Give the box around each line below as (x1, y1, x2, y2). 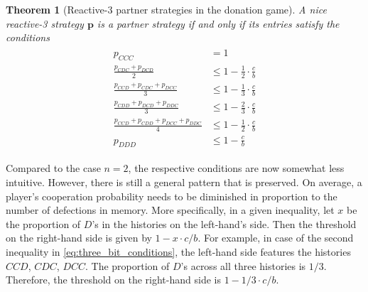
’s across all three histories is (180, 258, 306, 273)
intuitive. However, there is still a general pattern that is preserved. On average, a (6, 175, 362, 190)
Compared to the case (6, 161, 101, 175)
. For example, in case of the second (197, 230, 354, 245)
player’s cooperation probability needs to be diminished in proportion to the (6, 188, 337, 203)
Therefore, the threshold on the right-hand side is (6, 272, 221, 287)
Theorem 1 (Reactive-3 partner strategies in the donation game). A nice (6, 2, 327, 16)
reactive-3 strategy (6, 16, 84, 31)
